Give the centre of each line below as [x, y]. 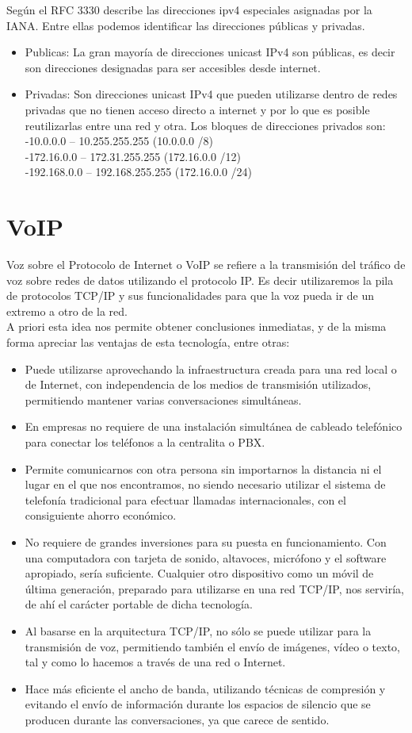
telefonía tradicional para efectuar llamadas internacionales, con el [185, 499]
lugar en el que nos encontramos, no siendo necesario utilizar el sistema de [205, 484]
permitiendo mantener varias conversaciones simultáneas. [163, 399]
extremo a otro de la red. [67, 311]
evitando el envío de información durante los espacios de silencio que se [198, 704]
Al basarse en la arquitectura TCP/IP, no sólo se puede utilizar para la [198, 630]
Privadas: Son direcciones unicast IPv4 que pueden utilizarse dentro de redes [211, 94]
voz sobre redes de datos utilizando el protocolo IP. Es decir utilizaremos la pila [200, 280]
